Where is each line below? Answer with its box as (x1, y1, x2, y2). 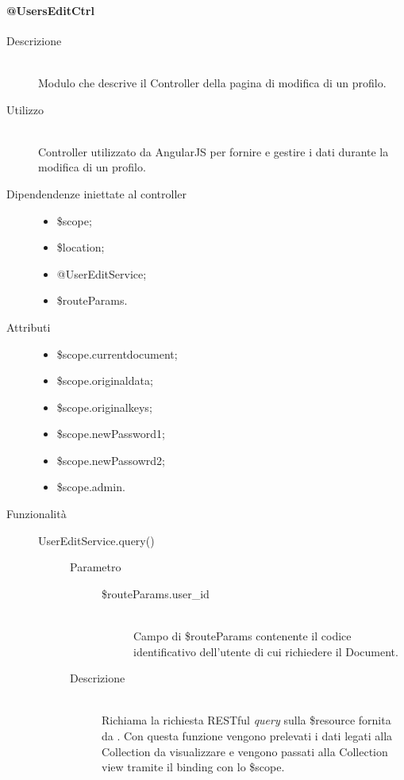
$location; (56, 239, 105, 256)
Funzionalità (6, 505, 67, 522)
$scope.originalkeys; (56, 398, 152, 415)
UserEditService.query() (38, 532, 155, 548)
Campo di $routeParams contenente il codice (133, 628, 352, 644)
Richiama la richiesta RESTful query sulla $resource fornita (102, 712, 391, 728)
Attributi (6, 318, 51, 335)
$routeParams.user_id (102, 585, 210, 601)
